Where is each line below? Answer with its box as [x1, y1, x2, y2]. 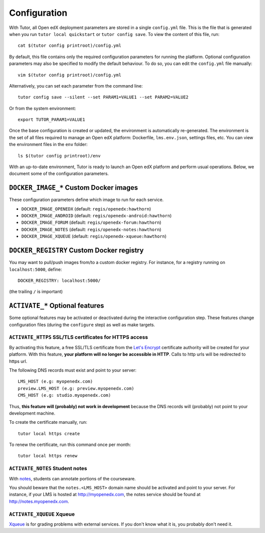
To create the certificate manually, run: [9, 419, 88, 425]
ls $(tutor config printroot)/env [18, 153, 101, 158]
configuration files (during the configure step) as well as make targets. [9, 322, 156, 327]
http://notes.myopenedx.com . [9, 498, 69, 504]
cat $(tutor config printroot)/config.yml [18, 43, 122, 49]
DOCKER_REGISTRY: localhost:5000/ [18, 278, 101, 283]
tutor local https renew [18, 453, 78, 459]
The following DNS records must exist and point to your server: [9, 367, 137, 373]
